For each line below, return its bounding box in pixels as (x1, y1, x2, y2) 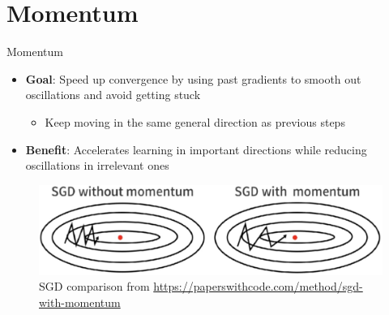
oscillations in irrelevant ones (25, 157, 169, 174)
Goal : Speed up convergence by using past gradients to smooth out (25, 70, 361, 87)
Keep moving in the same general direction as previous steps (45, 113, 345, 130)
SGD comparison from (39, 278, 150, 295)
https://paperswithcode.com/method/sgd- (153, 278, 363, 295)
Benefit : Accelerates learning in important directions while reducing (25, 140, 367, 157)
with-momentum (39, 293, 121, 310)
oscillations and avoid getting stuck (25, 86, 201, 103)
